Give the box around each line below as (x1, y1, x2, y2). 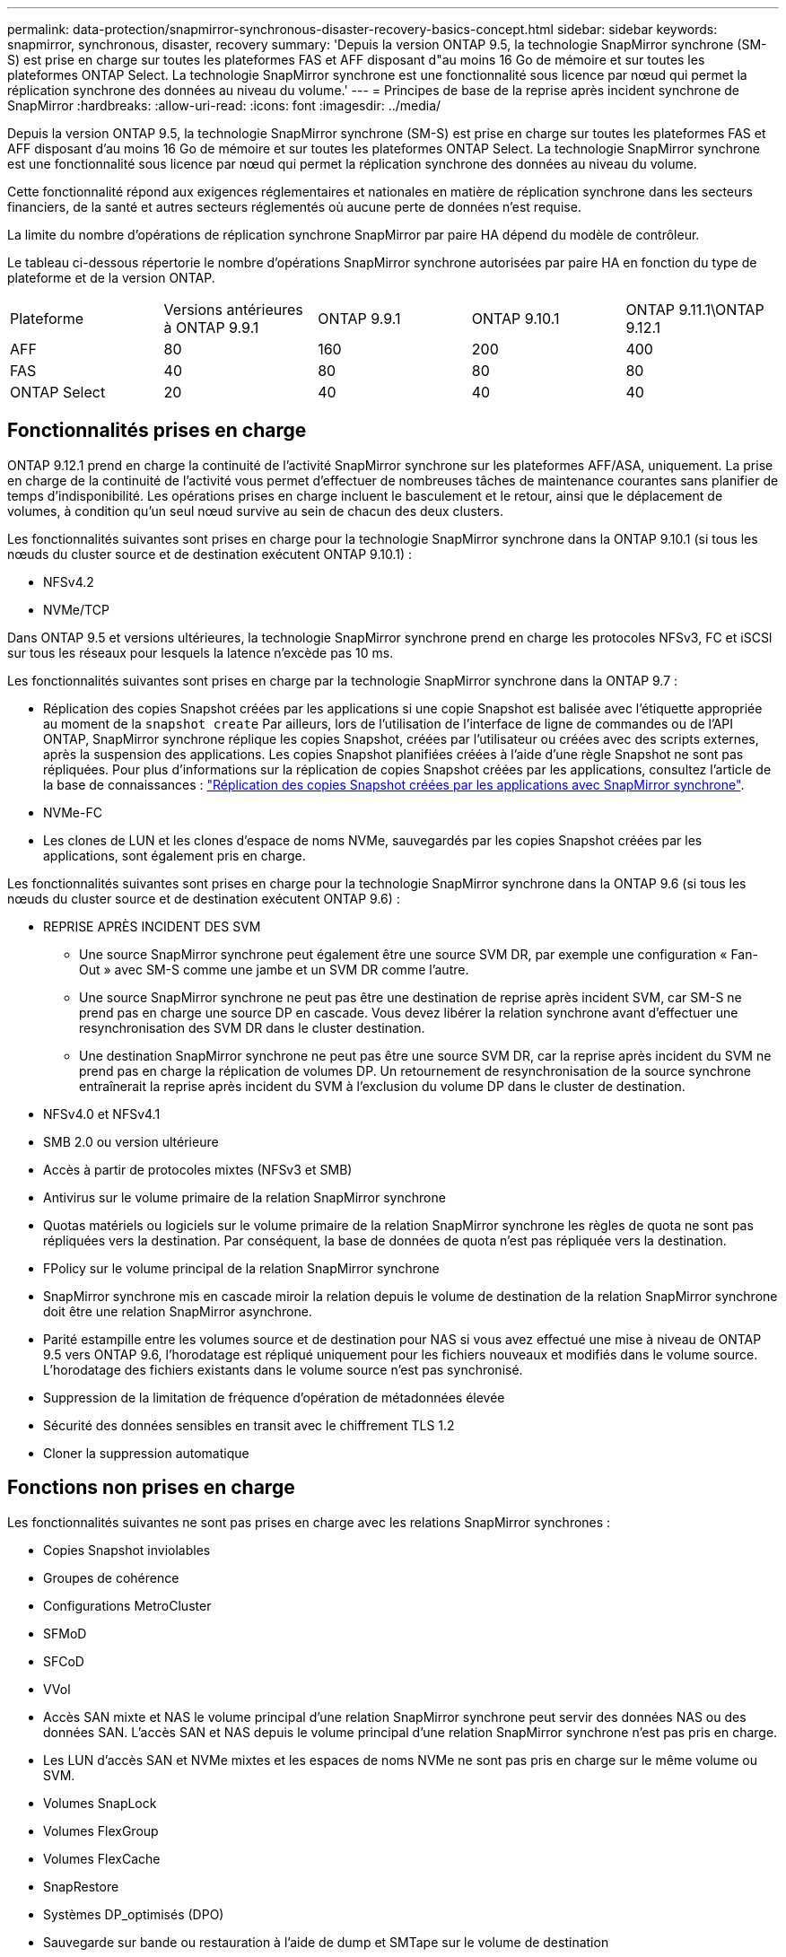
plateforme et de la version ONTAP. (7, 270, 215, 285)
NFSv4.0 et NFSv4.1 (43, 1105, 161, 1122)
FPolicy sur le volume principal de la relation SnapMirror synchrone (43, 1260, 440, 1276)
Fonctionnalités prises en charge (7, 419, 307, 442)
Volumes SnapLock (43, 1795, 157, 1811)
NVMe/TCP (43, 601, 109, 617)
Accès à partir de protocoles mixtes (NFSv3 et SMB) (43, 1161, 353, 1177)
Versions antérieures (163, 301, 303, 319)
